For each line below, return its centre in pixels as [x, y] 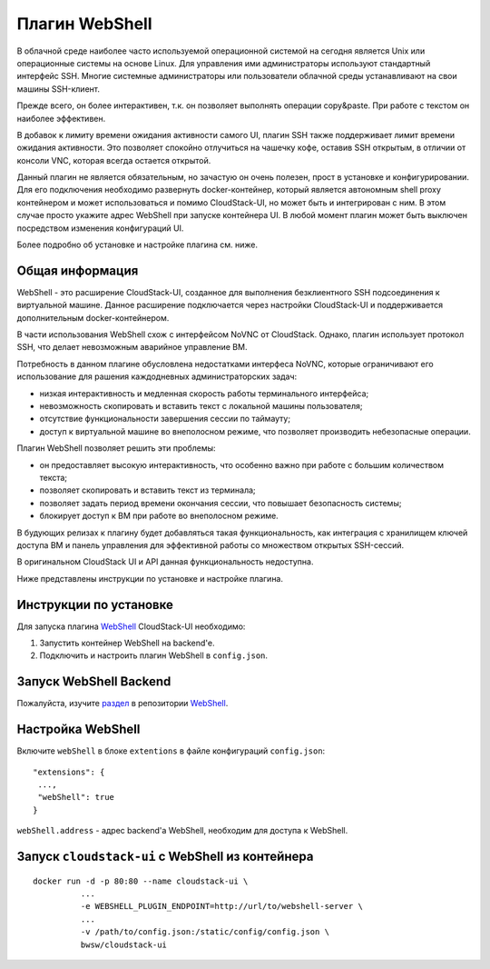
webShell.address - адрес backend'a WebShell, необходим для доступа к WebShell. [182, 831]
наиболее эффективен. [61, 118]
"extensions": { [69, 772]
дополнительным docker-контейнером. [93, 317]
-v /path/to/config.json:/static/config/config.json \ [205, 932]
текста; [54, 478]
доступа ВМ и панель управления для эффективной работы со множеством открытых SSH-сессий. [211, 544]
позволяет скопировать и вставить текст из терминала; [147, 490]
